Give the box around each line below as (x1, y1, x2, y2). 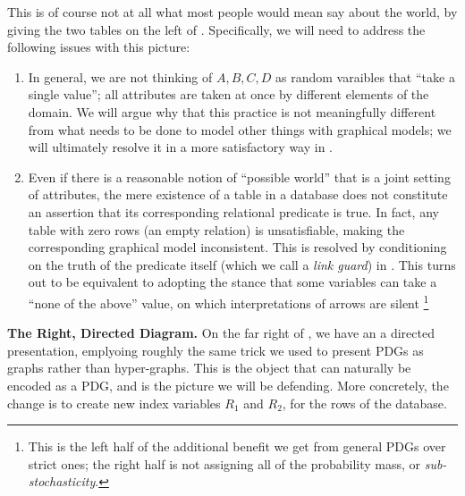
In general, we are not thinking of (28, 67, 213, 86)
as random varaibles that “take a (275, 67, 455, 86)
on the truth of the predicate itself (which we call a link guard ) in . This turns (28, 255, 456, 273)
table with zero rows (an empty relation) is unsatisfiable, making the (28, 220, 405, 239)
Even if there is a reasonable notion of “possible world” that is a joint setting (28, 167, 451, 186)
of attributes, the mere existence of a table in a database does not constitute (28, 185, 448, 204)
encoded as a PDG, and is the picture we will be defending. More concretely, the (7, 375, 449, 394)
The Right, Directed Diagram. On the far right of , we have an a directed (7, 324, 435, 342)
